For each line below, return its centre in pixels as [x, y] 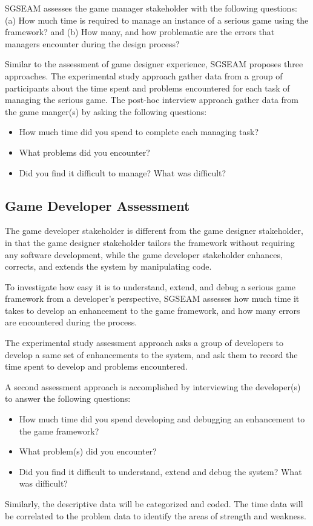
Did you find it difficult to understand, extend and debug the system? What [160, 471]
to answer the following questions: [68, 398]
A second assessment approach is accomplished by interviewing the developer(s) [153, 386]
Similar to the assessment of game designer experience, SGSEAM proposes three [154, 64]
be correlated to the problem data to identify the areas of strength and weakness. [156, 515]
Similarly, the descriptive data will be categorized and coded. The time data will [154, 504]
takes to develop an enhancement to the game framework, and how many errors [153, 310]
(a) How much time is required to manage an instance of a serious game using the [157, 20]
